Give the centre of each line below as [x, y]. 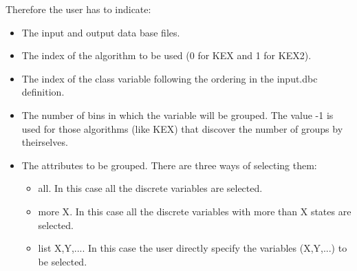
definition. [43, 92]
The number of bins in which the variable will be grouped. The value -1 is [177, 115]
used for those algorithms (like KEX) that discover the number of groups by [182, 128]
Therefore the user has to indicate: [78, 9]
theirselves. [45, 142]
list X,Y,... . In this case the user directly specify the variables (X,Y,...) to [193, 248]
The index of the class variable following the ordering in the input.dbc [170, 78]
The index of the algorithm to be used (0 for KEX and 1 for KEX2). [166, 55]
